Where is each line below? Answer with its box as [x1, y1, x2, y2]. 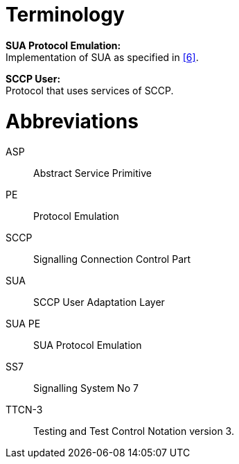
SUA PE [6, 318, 41, 330]
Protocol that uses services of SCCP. [6, 84, 174, 96]
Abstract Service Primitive [33, 167, 152, 180]
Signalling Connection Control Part [33, 253, 191, 266]
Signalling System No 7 [33, 382, 139, 395]
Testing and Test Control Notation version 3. [33, 425, 234, 438]
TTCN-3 [6, 404, 43, 416]
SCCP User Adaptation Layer [33, 296, 165, 309]
